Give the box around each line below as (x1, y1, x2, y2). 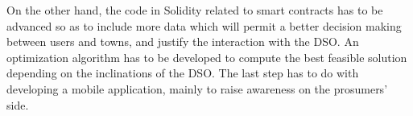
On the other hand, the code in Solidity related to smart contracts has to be (6, 2, 383, 18)
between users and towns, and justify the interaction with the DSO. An (6, 33, 359, 50)
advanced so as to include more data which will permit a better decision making (6, 17, 402, 34)
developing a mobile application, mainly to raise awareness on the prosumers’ (6, 80, 388, 97)
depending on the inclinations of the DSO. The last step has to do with (6, 64, 359, 81)
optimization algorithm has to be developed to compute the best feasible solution (6, 48, 407, 65)
